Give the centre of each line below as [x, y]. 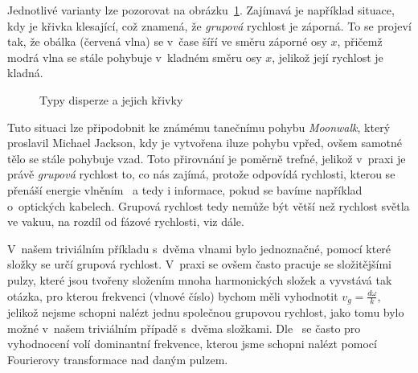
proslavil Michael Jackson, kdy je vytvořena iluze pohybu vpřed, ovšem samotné [205, 143]
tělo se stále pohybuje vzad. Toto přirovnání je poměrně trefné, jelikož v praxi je [207, 158]
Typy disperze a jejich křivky [111, 99]
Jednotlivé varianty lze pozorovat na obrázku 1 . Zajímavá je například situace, [201, 10]
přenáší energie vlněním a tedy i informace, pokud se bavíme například [185, 189]
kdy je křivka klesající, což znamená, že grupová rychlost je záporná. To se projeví [209, 25]
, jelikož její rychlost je [328, 57]
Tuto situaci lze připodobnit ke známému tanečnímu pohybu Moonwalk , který [199, 127]
